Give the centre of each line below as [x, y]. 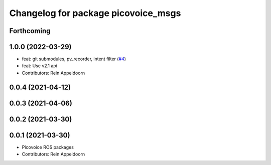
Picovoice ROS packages [48, 147]
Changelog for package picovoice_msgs [95, 13]
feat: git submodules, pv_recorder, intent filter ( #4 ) [74, 59]
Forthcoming [30, 31]
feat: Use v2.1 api [40, 66]
